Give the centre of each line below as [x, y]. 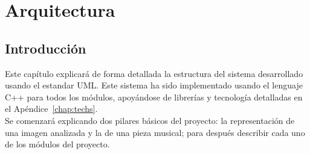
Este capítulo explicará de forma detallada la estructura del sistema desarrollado [154, 73]
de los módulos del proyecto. [57, 144]
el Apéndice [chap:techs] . [51, 109]
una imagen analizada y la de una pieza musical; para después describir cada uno [155, 132]
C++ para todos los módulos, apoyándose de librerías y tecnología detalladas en [154, 97]
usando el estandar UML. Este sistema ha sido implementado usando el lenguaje [154, 85]
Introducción [46, 48]
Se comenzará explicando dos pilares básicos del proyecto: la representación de [150, 120]
